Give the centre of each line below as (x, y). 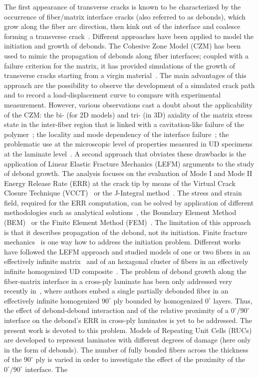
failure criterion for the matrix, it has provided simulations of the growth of (120, 65)
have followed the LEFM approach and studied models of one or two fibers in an (127, 251)
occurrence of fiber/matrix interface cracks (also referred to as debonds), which (125, 16)
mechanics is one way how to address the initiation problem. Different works (123, 242)
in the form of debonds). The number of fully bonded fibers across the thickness (126, 349)
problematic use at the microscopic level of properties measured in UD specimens (128, 144)
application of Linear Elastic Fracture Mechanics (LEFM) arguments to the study (129, 163)
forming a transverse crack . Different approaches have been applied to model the (129, 36)
